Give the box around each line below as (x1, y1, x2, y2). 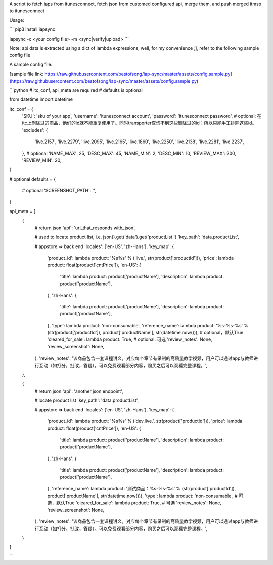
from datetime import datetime (9, 96, 73, 102)
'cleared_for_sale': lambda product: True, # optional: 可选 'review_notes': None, (47, 336, 212, 342)
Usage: (9, 17, 25, 23)
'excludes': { (22, 127, 48, 133)
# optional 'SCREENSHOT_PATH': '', (22, 188, 96, 194)
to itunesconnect (9, 8, 45, 14)
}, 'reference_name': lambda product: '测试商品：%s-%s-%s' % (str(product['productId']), (47, 485, 236, 491)
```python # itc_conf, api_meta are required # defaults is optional (9, 87, 143, 93)
